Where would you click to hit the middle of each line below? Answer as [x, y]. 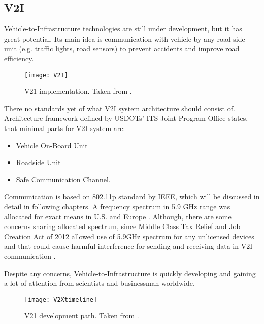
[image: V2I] [46, 75]
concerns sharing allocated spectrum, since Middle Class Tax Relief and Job [122, 226]
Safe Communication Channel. [63, 179]
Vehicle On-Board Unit [52, 145]
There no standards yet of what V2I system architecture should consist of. [120, 108]
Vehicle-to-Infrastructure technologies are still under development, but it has [123, 29]
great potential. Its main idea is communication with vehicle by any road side [125, 38]
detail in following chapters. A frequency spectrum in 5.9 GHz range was [117, 206]
